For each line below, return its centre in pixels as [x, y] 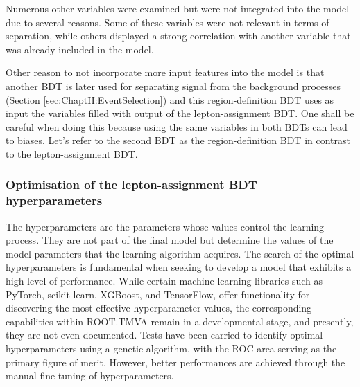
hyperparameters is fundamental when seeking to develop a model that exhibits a [179, 267]
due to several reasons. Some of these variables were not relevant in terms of [168, 22]
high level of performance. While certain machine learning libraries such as [164, 281]
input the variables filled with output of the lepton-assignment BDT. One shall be [180, 113]
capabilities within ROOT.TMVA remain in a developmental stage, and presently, [180, 321]
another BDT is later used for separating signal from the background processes [173, 85]
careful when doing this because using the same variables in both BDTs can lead [177, 126]
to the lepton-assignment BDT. [72, 153]
